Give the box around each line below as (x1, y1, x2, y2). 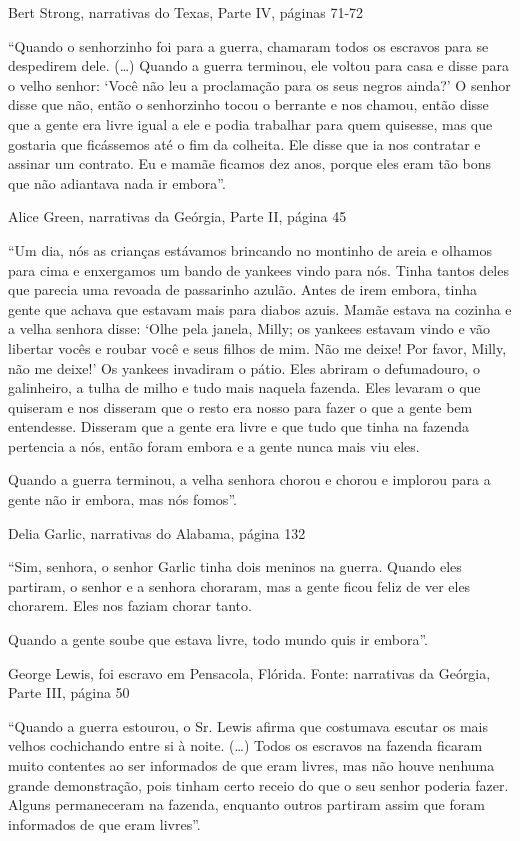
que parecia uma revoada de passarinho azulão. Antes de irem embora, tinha (8, 279, 478, 300)
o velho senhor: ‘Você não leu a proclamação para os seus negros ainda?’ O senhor (8, 74, 511, 95)
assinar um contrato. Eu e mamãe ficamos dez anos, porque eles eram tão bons (8, 153, 491, 174)
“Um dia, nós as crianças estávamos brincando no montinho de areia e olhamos (8, 239, 492, 260)
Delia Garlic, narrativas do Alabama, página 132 (8, 522, 306, 543)
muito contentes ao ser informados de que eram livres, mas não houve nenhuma (8, 755, 495, 775)
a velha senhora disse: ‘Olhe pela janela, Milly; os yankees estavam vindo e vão (8, 318, 490, 339)
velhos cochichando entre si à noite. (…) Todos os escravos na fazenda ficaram (8, 735, 483, 756)
